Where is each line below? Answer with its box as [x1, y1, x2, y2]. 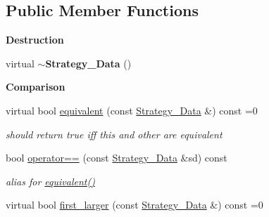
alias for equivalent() [6, 173, 95, 188]
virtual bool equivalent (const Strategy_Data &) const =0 [6, 103, 258, 117]
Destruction [6, 32, 64, 47]
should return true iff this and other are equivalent [6, 126, 223, 141]
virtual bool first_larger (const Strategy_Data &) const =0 [6, 197, 263, 212]
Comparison [6, 79, 65, 94]
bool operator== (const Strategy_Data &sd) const [6, 150, 227, 165]
